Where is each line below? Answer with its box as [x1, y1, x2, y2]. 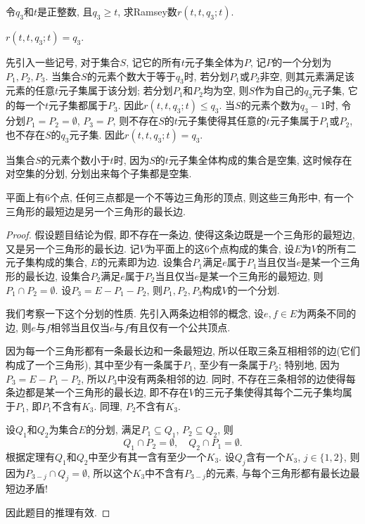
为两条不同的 [297, 306, 357, 321]
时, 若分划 [184, 68, 230, 83]
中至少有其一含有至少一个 [88, 449, 207, 464]
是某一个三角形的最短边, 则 [199, 268, 324, 283]
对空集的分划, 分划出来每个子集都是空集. [6, 166, 192, 181]
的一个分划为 [272, 55, 332, 69]
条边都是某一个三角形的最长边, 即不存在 [6, 385, 189, 400]
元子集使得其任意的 [177, 113, 267, 128]
